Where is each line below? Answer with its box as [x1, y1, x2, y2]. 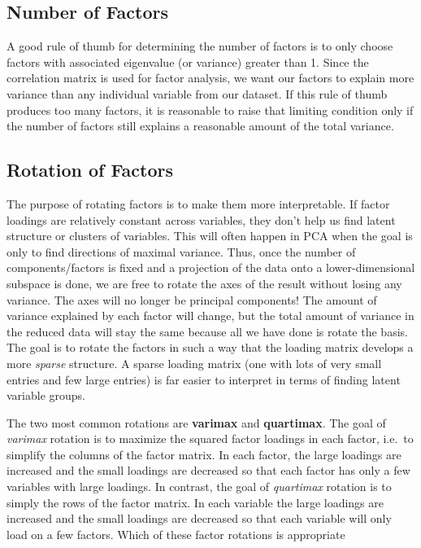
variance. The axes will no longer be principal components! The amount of [7, 291, 377, 308]
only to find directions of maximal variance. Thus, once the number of [7, 243, 356, 260]
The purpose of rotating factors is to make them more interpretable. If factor [7, 195, 390, 212]
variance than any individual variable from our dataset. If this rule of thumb [7, 85, 388, 102]
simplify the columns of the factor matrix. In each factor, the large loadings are [7, 445, 401, 463]
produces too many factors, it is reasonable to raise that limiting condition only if [7, 101, 414, 118]
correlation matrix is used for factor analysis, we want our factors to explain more [7, 69, 414, 86]
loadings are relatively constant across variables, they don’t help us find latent [7, 211, 396, 228]
